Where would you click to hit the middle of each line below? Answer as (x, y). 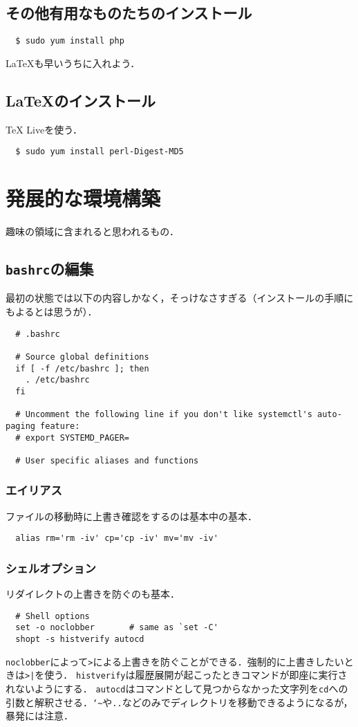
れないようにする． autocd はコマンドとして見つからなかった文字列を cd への (177, 689)
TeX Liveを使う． (44, 129)
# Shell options (53, 616)
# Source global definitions (82, 357)
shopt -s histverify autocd (80, 639)
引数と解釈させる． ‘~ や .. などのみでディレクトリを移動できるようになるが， (179, 702)
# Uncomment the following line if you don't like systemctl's (164, 415)
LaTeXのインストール (81, 100)
